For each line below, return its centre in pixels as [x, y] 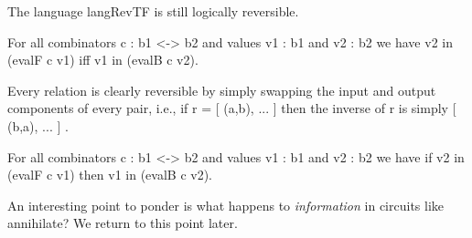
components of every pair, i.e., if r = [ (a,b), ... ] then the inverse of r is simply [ [232, 108]
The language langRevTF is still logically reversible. [153, 11]
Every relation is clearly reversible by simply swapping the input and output [222, 90]
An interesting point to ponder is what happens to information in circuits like [226, 205]
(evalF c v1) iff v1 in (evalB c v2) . [103, 60]
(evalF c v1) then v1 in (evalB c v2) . [110, 175]
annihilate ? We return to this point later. [123, 223]
